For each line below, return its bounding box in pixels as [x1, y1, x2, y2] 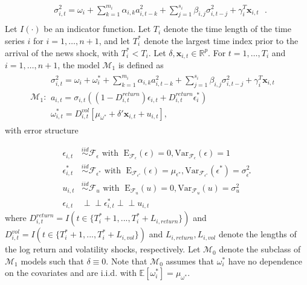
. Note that [106, 254, 147, 267]
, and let [99, 34, 131, 46]
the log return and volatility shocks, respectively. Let [5, 243, 201, 255]
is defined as [118, 59, 164, 71]
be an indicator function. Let [44, 22, 151, 35]
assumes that [166, 254, 215, 267]
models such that [21, 254, 84, 267]
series [5, 34, 25, 46]
